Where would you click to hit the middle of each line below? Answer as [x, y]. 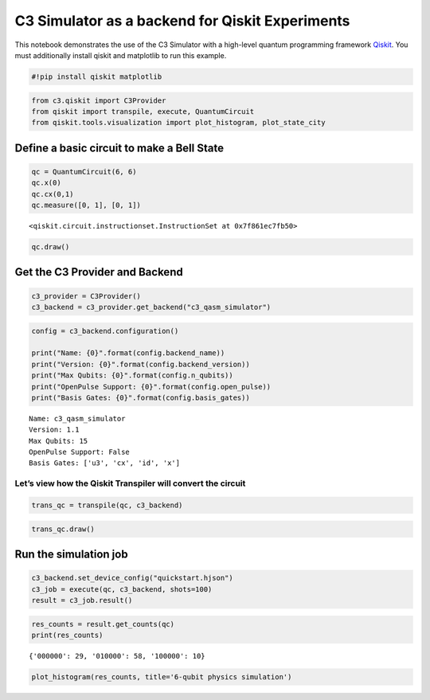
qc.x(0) [46, 183]
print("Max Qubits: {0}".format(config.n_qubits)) [133, 375]
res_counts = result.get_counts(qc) [103, 624]
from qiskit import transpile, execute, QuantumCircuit [143, 111]
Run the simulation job [71, 554]
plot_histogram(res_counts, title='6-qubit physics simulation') [162, 677]
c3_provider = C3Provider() [86, 296]
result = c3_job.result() [82, 600]
